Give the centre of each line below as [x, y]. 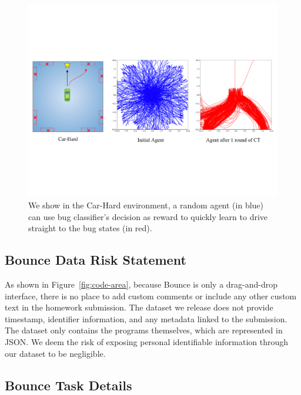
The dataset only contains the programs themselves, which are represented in [144, 330]
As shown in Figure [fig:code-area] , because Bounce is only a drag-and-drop [141, 284]
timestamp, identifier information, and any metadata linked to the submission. [146, 318]
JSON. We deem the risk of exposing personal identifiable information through [147, 342]
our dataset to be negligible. [55, 353]
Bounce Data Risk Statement [96, 260]
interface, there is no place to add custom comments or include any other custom [151, 296]
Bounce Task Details [68, 385]
